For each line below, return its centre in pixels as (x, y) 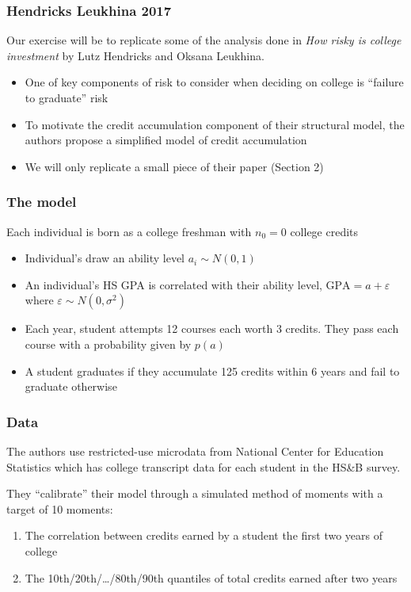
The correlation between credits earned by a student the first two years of (204, 535)
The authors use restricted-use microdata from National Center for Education (195, 451)
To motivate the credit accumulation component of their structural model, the (215, 124)
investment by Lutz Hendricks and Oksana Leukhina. (135, 55)
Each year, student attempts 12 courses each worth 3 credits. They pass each (212, 328)
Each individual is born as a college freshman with (129, 231)
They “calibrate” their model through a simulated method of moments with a (195, 493)
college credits (324, 231)
